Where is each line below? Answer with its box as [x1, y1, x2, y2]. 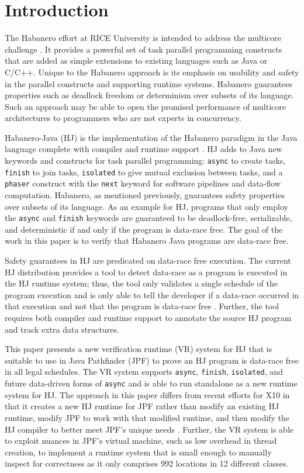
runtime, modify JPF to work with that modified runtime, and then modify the [5, 411, 289, 423]
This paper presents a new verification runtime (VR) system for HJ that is [5, 343, 272, 355]
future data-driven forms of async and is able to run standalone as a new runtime [5, 377, 298, 389]
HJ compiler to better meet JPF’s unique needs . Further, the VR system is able [5, 423, 294, 435]
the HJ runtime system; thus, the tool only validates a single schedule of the [5, 277, 278, 289]
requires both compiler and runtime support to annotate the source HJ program [5, 312, 292, 324]
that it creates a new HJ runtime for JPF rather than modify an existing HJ [5, 400, 279, 412]
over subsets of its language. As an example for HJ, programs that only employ [5, 200, 288, 212]
